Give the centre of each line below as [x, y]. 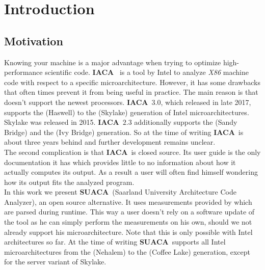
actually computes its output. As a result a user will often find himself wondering [131, 172]
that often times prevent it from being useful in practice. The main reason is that [131, 92]
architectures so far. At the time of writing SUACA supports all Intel [115, 242]
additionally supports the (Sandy [186, 122]
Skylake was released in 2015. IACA [62, 122]
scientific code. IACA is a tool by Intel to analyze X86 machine [147, 72]
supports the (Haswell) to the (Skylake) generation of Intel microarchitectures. [127, 112]
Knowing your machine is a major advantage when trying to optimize [113, 62]
